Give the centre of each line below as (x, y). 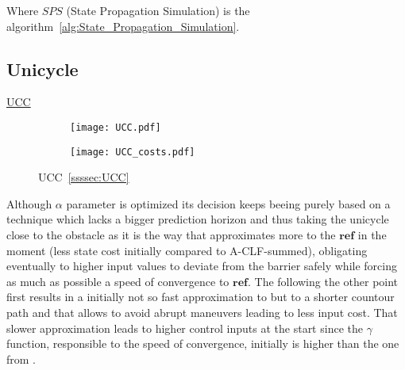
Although (29, 203)
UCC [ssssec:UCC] (84, 177)
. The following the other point (323, 281)
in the (372, 235)
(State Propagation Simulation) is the (158, 10)
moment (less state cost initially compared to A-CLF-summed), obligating (187, 250)
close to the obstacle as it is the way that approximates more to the (171, 235)
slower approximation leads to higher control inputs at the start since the (185, 328)
